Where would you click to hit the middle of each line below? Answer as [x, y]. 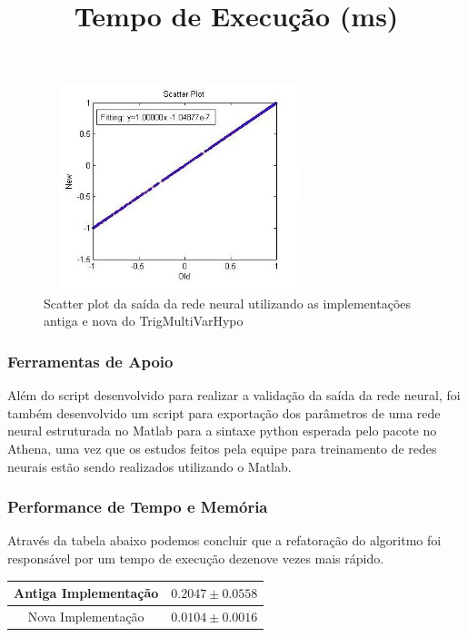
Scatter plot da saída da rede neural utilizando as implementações [228, 303]
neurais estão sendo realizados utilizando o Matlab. [149, 466]
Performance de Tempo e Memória [138, 507]
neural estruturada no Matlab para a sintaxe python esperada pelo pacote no [222, 431]
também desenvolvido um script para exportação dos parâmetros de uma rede [224, 412]
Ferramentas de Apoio [90, 361]
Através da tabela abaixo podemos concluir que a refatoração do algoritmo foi [224, 540]
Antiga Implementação [86, 593]
